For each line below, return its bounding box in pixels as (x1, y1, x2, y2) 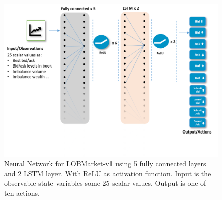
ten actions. (4, 188, 40, 198)
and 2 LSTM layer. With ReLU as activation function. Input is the (4, 168, 211, 178)
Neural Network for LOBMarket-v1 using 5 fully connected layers (4, 158, 206, 169)
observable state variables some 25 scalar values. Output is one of (4, 178, 206, 188)
